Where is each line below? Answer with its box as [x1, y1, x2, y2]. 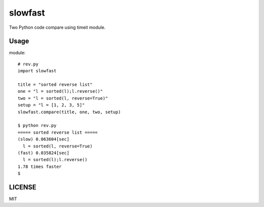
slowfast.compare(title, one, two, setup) [18, 109, 121, 115]
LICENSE [9, 183, 37, 191]
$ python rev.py [18, 123, 57, 128]
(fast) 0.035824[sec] [18, 150, 69, 156]
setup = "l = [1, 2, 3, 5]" [18, 103, 85, 108]
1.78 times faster [18, 164, 62, 169]
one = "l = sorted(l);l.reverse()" [18, 88, 103, 94]
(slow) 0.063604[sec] [18, 137, 69, 142]
